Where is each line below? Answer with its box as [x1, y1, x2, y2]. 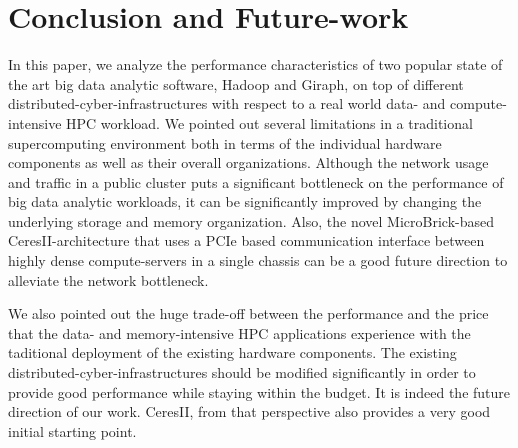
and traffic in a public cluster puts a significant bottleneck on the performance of [8, 171, 504, 192]
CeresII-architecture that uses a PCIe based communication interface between [8, 230, 485, 251]
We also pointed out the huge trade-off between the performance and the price [8, 303, 489, 324]
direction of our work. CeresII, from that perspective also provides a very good [8, 401, 491, 422]
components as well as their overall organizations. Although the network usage [8, 152, 489, 173]
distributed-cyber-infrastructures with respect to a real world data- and [8, 93, 446, 114]
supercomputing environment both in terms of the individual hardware [8, 132, 442, 153]
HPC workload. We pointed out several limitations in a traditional [66, 112, 473, 133]
